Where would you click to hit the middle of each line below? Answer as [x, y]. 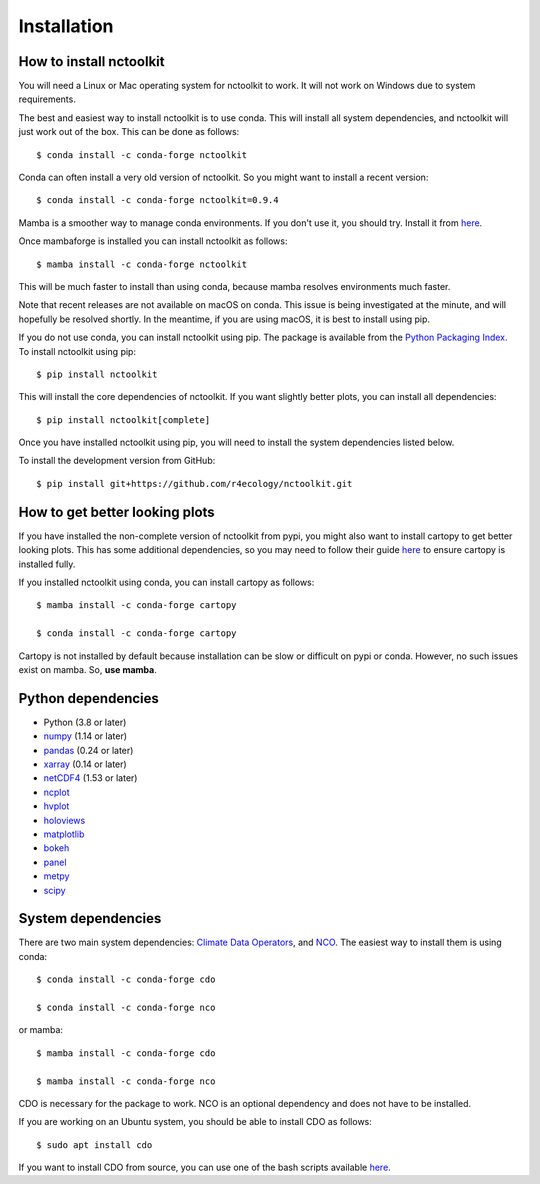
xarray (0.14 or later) [85, 764]
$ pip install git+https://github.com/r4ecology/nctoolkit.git [194, 483]
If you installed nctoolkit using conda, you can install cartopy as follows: [166, 582]
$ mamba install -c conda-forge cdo [126, 1053]
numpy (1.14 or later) [85, 736]
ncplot [56, 792]
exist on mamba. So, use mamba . [87, 669]
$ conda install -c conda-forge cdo [126, 979]
